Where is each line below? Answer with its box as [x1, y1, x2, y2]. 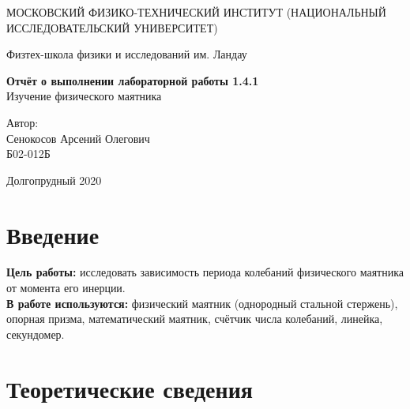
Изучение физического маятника [6, 88, 162, 104]
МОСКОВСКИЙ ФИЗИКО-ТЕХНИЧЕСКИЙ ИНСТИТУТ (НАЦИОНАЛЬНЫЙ [6, 4, 386, 20]
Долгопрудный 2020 [6, 171, 102, 188]
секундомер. [6, 325, 65, 342]
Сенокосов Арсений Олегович [6, 129, 150, 146]
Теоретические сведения [6, 372, 253, 404]
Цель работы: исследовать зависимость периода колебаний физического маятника [6, 264, 404, 280]
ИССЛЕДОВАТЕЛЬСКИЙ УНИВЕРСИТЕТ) [6, 19, 218, 36]
